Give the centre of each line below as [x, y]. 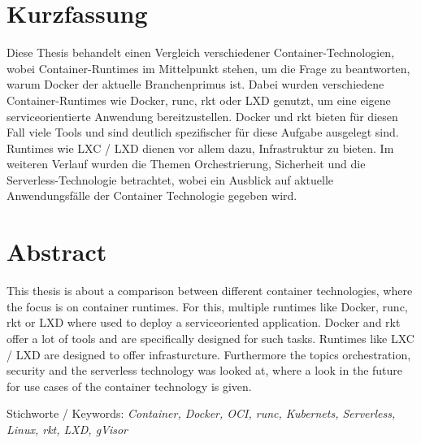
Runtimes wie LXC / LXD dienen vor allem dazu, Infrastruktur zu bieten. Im [200, 148]
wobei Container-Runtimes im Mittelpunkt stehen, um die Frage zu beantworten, [208, 68]
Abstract [57, 252]
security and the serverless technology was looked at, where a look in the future [205, 370]
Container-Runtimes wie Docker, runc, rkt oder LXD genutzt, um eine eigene [199, 100]
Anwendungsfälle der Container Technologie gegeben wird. [152, 195]
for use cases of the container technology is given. [129, 386]
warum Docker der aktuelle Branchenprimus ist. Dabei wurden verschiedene [195, 84]
